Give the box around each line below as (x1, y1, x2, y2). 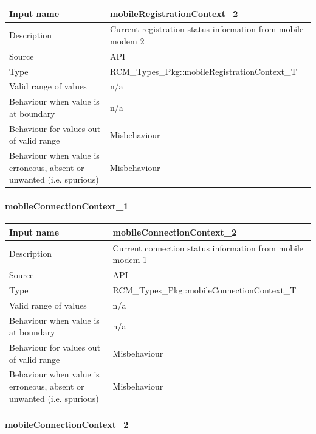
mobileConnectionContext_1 (5, 200, 129, 212)
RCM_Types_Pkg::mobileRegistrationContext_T (110, 65, 297, 77)
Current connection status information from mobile (112, 241, 303, 254)
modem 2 (110, 34, 145, 47)
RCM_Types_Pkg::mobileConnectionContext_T (112, 283, 297, 296)
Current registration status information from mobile (110, 23, 304, 35)
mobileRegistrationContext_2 (110, 7, 238, 19)
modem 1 (112, 253, 147, 266)
